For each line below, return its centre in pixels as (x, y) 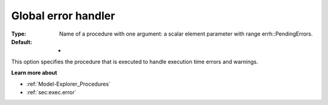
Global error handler (63, 16)
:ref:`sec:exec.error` (51, 92)
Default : (22, 42)
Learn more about (34, 73)
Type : (19, 34)
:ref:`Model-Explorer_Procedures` (68, 84)
